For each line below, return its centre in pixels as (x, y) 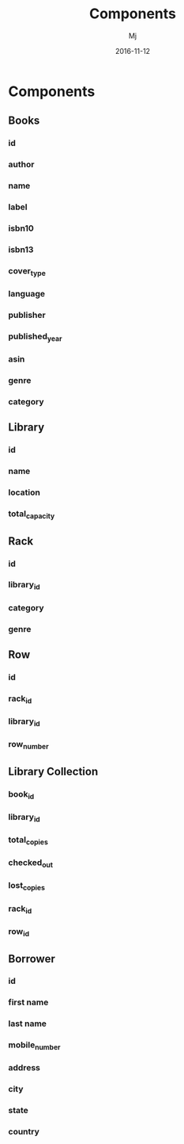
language (27, 293)
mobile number (34, 1046)
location (24, 492)
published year (35, 337)
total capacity (32, 515)
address (24, 1068)
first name (28, 1002)
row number (28, 745)
